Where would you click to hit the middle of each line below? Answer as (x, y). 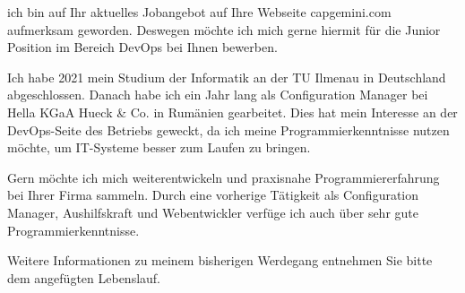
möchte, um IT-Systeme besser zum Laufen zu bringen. (159, 147)
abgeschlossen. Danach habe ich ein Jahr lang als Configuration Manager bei (218, 95)
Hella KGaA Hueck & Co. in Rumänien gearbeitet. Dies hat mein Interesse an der (232, 112)
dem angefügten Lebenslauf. (84, 277)
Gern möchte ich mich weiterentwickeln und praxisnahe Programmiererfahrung (224, 177)
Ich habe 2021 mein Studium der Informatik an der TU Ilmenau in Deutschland (227, 77)
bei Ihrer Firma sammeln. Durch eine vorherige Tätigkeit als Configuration (213, 195)
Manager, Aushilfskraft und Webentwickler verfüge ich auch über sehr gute (213, 212)
